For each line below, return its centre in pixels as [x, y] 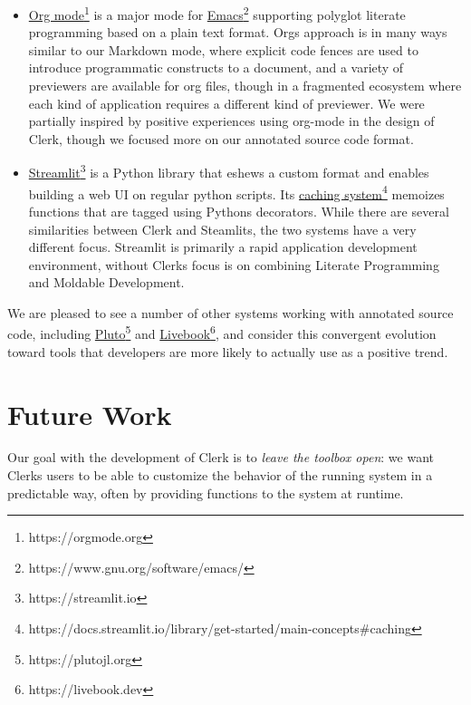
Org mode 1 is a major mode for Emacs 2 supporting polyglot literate [217, 13]
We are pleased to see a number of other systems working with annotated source [231, 312]
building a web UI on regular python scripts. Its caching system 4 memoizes [236, 192]
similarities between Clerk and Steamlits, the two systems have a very [222, 229]
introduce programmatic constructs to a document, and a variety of [216, 68]
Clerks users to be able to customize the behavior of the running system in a [220, 475]
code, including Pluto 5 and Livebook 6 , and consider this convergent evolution [222, 333]
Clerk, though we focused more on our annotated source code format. [221, 138]
